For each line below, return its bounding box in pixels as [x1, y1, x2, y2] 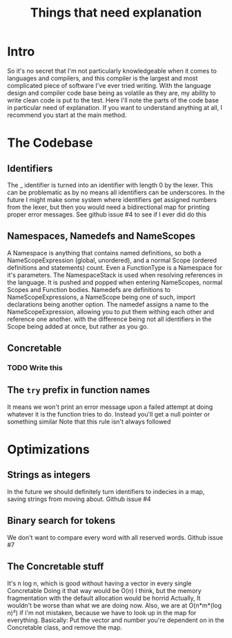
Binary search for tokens [7, 515, 116, 527]
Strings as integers [7, 469, 91, 481]
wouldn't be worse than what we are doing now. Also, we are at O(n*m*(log [7, 601, 222, 610]
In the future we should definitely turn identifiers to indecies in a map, [7, 487, 205, 495]
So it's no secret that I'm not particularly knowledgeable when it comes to [7, 66, 217, 75]
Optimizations [7, 441, 90, 457]
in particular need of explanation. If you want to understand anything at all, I [7, 103, 223, 111]
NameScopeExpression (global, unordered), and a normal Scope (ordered [7, 256, 217, 264]
